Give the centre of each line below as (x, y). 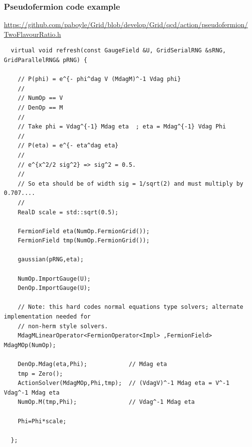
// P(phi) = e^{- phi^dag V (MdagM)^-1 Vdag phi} (99, 79)
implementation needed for (47, 317)
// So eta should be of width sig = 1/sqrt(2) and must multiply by (130, 184)
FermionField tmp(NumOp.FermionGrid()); (84, 241)
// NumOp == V (40, 98)
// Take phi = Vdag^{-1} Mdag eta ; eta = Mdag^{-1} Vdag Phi (122, 127)
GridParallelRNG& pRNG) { (46, 60)
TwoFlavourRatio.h (32, 34)
